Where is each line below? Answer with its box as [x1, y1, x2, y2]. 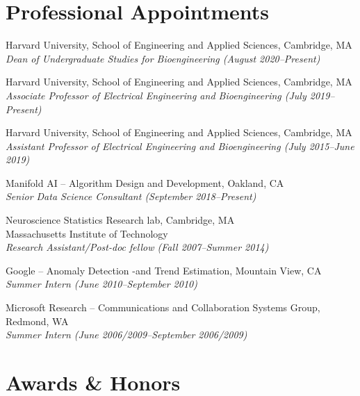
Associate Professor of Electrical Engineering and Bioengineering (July [6, 88, 306, 102]
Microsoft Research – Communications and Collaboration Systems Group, [6, 300, 320, 315]
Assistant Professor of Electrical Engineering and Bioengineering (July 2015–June [6, 138, 354, 153]
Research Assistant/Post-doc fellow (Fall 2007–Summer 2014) [6, 240, 269, 254]
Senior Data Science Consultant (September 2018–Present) [6, 189, 256, 204]
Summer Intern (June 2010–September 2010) [6, 277, 197, 291]
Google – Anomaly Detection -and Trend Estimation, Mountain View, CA [6, 263, 322, 277]
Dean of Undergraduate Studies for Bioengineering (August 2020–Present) [6, 51, 320, 65]
